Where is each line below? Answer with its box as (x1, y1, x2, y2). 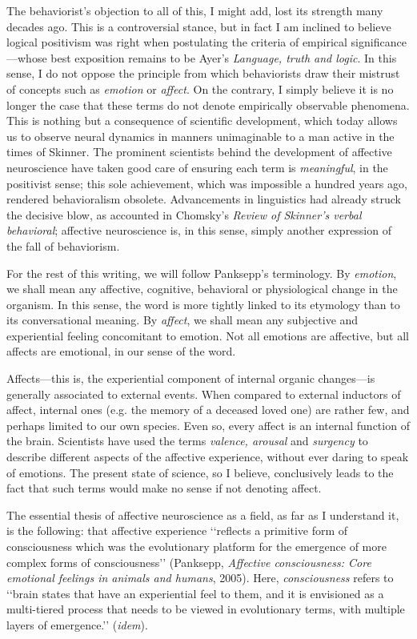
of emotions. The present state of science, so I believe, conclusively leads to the (6, 464, 394, 480)
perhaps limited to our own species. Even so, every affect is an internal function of (6, 416, 410, 433)
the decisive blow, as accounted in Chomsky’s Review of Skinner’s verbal (6, 206, 362, 223)
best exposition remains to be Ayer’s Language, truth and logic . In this (50, 49, 397, 66)
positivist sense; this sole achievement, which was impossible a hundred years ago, (6, 175, 407, 191)
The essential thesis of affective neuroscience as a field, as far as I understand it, (6, 506, 399, 523)
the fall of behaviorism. (6, 237, 120, 254)
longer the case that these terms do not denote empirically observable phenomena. (6, 96, 410, 113)
